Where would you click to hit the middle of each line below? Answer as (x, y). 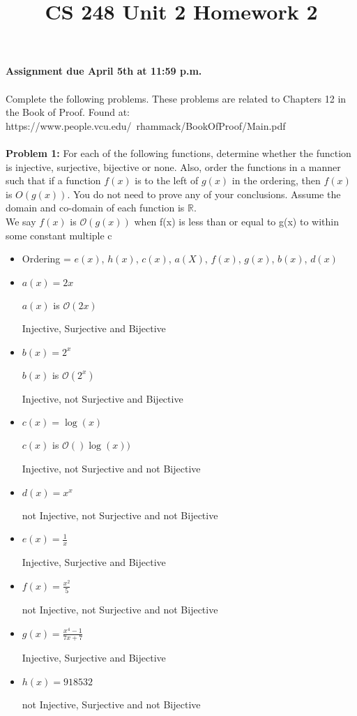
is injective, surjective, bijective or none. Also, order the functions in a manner (173, 166)
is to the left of (167, 180)
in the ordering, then (276, 180)
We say (21, 221)
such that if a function (53, 180)
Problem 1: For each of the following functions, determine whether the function (178, 152)
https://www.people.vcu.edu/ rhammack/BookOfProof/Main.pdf (146, 125)
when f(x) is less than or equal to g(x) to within (236, 221)
